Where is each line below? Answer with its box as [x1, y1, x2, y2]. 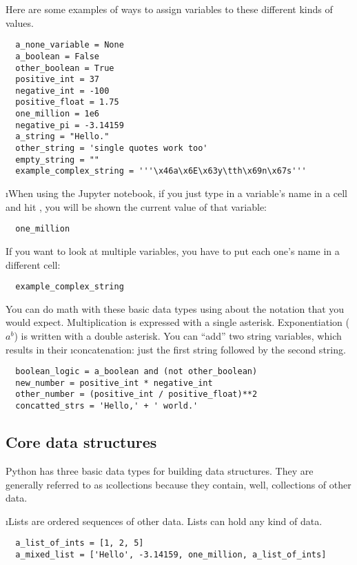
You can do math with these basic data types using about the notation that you [6, 301, 345, 316]
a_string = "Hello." [15, 132, 110, 142]
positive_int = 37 [15, 74, 100, 85]
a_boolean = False [15, 51, 100, 61]
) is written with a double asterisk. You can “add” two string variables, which [14, 328, 342, 342]
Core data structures [6, 431, 157, 453]
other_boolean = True [15, 63, 114, 73]
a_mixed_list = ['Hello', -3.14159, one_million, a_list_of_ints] [15, 549, 327, 559]
